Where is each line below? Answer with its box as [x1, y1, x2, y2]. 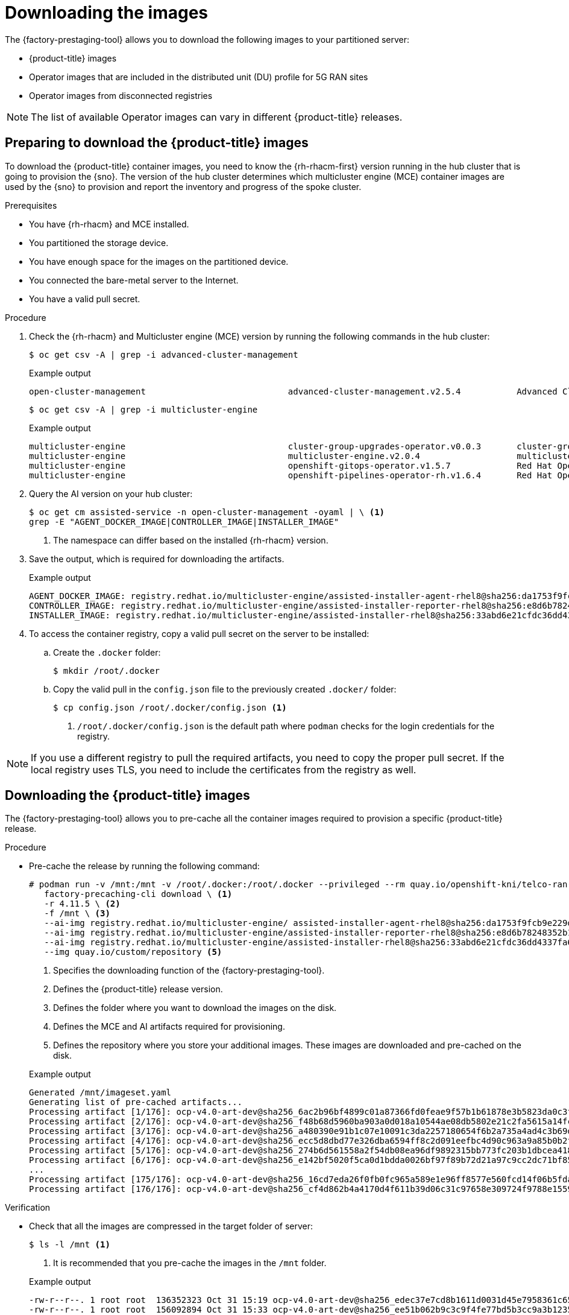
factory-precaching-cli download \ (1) [44, 889, 233, 899]
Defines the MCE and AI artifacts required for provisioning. [53, 1021, 285, 1032]
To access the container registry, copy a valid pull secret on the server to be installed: [29, 628, 369, 639]
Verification [5, 1202, 51, 1213]
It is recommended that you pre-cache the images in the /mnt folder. [53, 1258, 327, 1269]
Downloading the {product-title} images [5, 788, 250, 803]
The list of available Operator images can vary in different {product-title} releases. [31, 110, 403, 123]
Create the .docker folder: [53, 647, 161, 657]
